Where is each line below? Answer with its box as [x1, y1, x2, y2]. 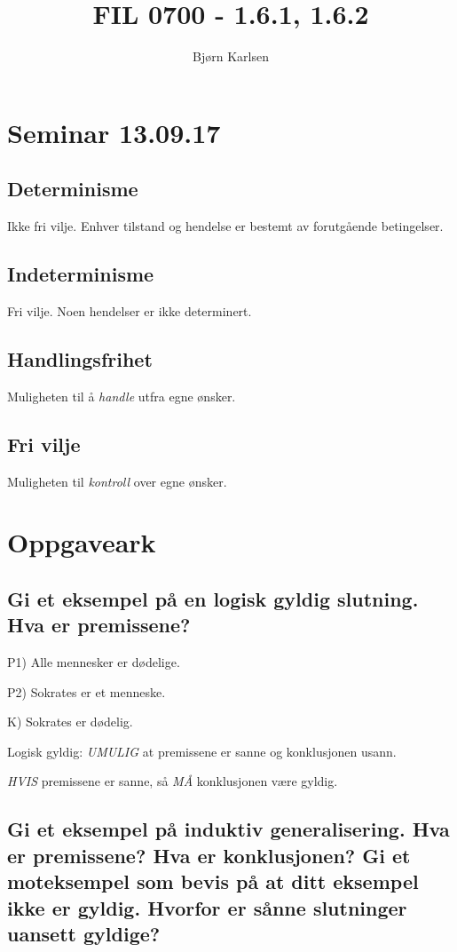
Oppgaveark [7, 524, 156, 560]
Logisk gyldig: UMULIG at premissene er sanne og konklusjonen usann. [7, 742, 397, 760]
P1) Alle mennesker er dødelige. [7, 653, 180, 671]
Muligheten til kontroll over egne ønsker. [7, 472, 227, 490]
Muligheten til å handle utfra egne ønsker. [7, 386, 236, 405]
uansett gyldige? [7, 919, 161, 947]
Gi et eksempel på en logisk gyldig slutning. [7, 584, 419, 612]
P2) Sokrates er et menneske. [7, 682, 166, 701]
